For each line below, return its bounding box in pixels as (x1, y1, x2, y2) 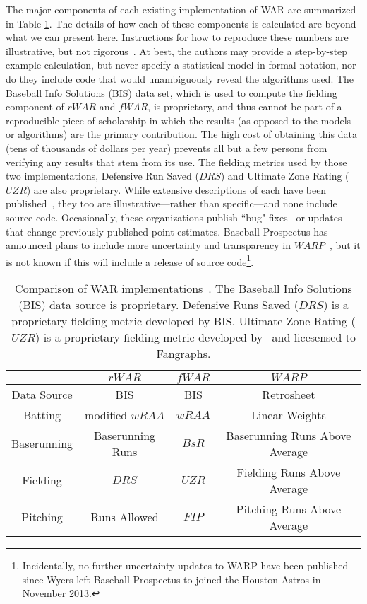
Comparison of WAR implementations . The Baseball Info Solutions (15, 279, 352, 296)
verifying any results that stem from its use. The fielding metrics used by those (6, 154, 347, 169)
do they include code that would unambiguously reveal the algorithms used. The (6, 71, 354, 86)
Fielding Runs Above (236, 463, 341, 480)
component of (6, 99, 64, 114)
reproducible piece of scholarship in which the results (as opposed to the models (6, 112, 351, 127)
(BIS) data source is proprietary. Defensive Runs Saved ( (18, 296, 299, 313)
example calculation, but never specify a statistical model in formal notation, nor (6, 57, 356, 72)
